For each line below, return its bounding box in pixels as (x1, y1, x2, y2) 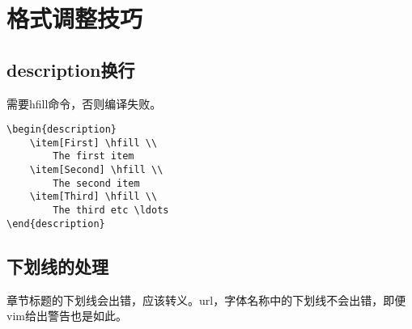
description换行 (6, 57, 135, 82)
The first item (53, 150, 134, 162)
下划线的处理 (6, 253, 108, 278)
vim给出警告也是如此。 (6, 307, 127, 324)
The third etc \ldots (53, 205, 169, 217)
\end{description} (6, 217, 105, 230)
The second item (53, 177, 140, 189)
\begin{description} (6, 124, 117, 136)
